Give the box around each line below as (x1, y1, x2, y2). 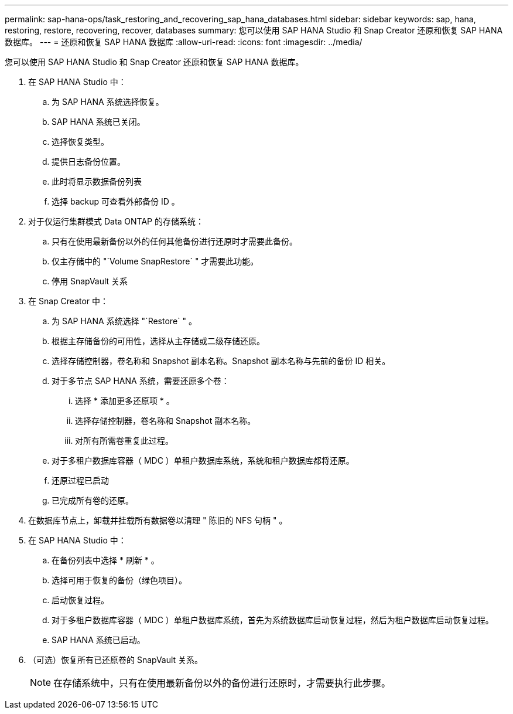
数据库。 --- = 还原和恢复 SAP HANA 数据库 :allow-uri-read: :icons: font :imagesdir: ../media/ (5, 37, 362, 47)
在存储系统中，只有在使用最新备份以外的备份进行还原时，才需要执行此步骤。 (53, 677, 391, 689)
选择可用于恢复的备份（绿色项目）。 (52, 575, 187, 585)
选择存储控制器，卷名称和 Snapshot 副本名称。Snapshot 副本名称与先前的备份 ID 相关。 (52, 356, 391, 366)
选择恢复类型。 (52, 137, 109, 147)
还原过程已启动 (52, 475, 109, 485)
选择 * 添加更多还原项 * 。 (75, 396, 175, 406)
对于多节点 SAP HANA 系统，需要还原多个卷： (52, 376, 230, 386)
